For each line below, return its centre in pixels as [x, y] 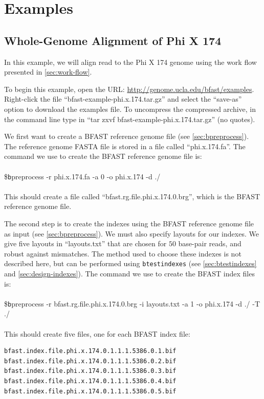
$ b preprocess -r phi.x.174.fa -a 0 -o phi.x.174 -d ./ [82, 176]
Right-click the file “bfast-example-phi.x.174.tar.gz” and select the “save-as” [123, 99]
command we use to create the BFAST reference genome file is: [103, 156]
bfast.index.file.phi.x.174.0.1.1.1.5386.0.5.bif [90, 391]
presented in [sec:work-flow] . [48, 72]
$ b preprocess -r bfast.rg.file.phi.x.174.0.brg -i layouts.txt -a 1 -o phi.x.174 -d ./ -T [132, 303]
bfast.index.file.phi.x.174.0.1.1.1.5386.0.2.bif [90, 361]
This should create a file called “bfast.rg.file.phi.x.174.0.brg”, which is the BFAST [132, 196]
